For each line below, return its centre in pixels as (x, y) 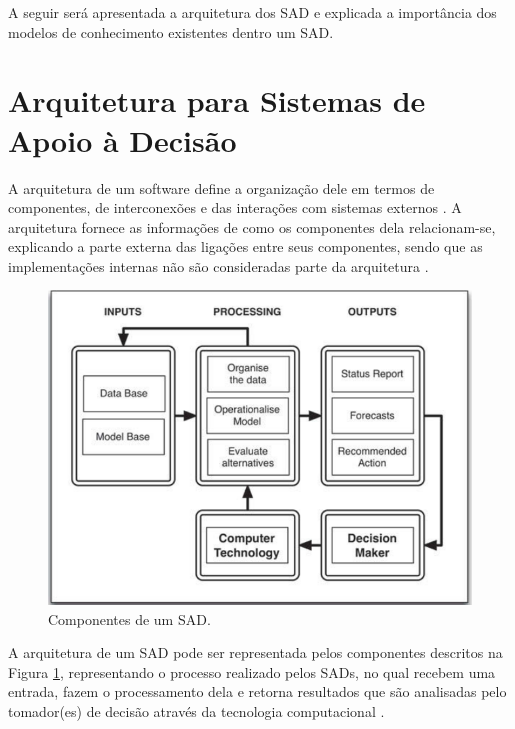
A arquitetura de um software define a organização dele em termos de (221, 187)
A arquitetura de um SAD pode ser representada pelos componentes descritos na (255, 652)
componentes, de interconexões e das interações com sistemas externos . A (235, 207)
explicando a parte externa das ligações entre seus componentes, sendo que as (245, 246)
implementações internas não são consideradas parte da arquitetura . (218, 265)
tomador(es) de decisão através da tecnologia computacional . (196, 710)
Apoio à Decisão (122, 139)
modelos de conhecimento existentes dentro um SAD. (171, 31)
